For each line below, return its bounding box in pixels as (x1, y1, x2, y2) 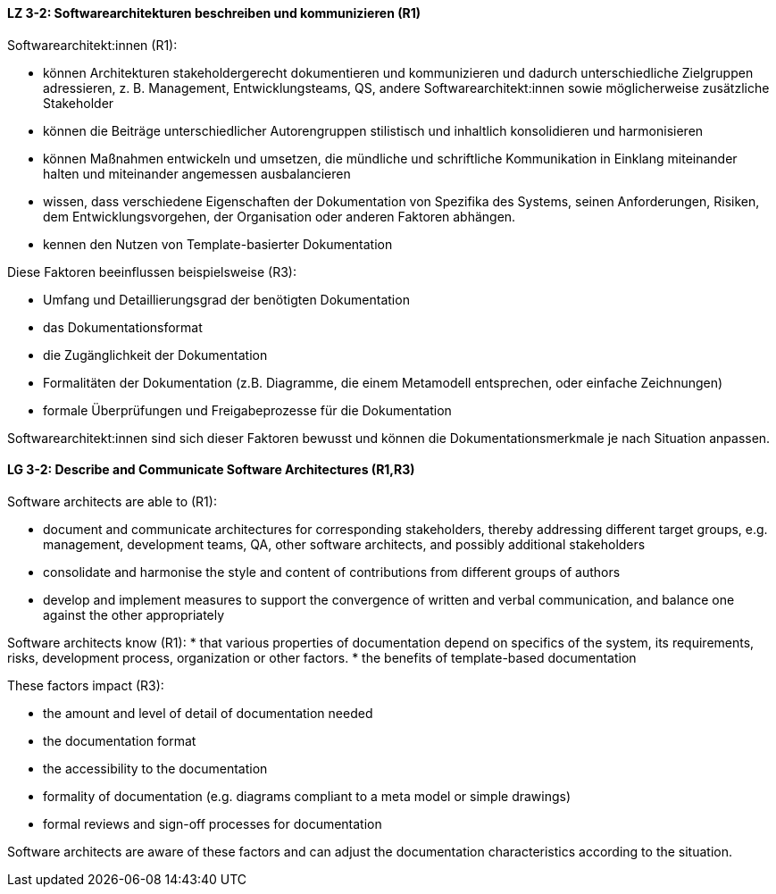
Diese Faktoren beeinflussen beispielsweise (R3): (7, 263, 296, 280)
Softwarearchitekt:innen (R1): (7, 37, 178, 53)
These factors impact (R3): (7, 677, 164, 693)
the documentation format (43, 732, 196, 748)
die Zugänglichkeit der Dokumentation (43, 347, 268, 363)
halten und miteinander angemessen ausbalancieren (43, 165, 351, 181)
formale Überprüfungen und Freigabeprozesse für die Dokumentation (43, 402, 452, 418)
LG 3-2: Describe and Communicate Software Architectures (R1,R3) (7, 462, 415, 478)
